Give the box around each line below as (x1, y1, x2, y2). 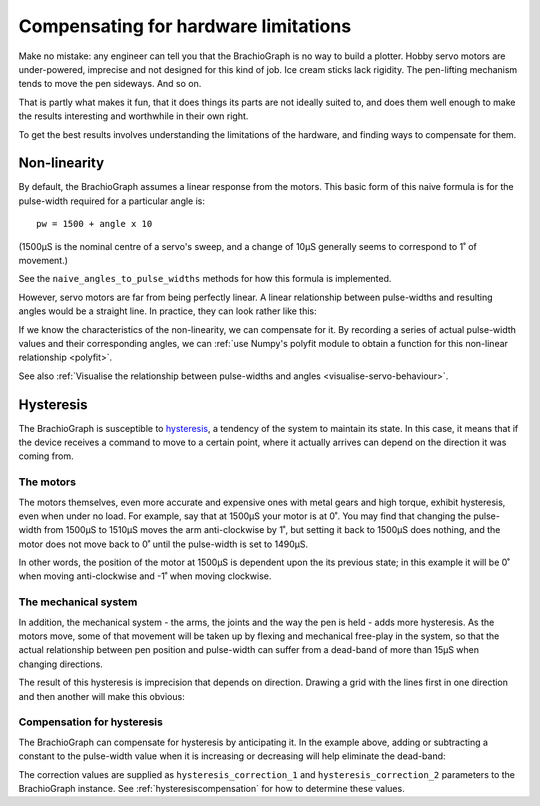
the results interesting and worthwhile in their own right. (18, 110, 249, 122)
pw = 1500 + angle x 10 (36, 218, 153, 230)
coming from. (18, 450, 74, 462)
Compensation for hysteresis (18, 715, 164, 729)
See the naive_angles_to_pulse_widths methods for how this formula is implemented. (18, 273, 392, 285)
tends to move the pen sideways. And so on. (18, 78, 202, 90)
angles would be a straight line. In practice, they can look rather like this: (18, 305, 317, 317)
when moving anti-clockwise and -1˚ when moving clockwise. (18, 570, 272, 582)
